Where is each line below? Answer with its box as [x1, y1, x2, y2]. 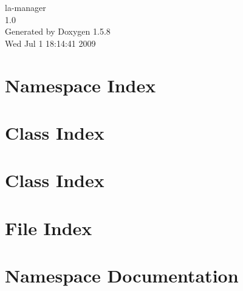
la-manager [5, 1, 46, 13]
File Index [5, 215, 92, 240]
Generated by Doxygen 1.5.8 [5, 25, 111, 38]
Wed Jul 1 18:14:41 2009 [5, 36, 96, 49]
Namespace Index [5, 72, 156, 97]
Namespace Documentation [5, 263, 239, 288]
